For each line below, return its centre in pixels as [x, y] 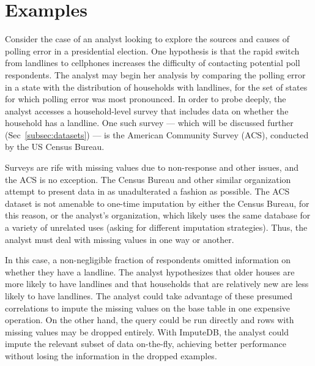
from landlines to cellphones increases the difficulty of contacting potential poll [153, 63]
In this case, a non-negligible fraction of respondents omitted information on [148, 260]
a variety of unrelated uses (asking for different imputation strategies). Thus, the [156, 227]
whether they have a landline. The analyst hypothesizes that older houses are [150, 271]
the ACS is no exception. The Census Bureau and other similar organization [148, 179]
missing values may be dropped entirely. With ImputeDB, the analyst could [147, 331]
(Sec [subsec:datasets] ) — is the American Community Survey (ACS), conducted [157, 134]
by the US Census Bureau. [55, 147]
